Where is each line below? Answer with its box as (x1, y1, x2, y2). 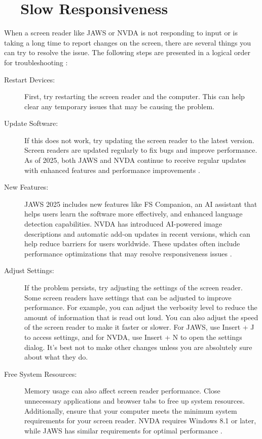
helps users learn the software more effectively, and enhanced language (24, 208, 243, 219)
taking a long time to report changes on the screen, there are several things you (4, 37, 251, 48)
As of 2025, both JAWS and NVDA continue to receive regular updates (24, 155, 246, 165)
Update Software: (4, 118, 58, 128)
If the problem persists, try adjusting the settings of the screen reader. (24, 282, 243, 292)
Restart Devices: (4, 74, 55, 84)
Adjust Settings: (4, 265, 54, 276)
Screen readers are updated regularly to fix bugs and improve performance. (24, 145, 257, 155)
